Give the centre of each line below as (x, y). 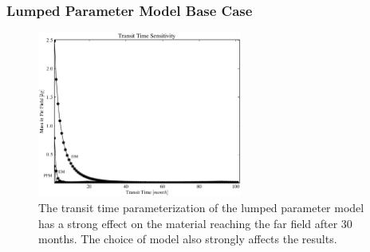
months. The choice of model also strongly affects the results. (188, 239)
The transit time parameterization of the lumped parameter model (201, 207)
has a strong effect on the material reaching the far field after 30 (195, 223)
